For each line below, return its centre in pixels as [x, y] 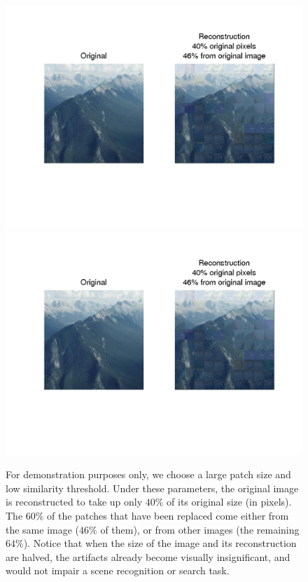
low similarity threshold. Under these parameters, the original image [152, 488]
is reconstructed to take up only [74, 502]
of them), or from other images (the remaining [200, 529]
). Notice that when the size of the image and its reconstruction [160, 543]
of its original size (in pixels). [229, 502]
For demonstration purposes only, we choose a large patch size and [148, 474]
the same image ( [43, 529]
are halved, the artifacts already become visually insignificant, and [148, 556]
